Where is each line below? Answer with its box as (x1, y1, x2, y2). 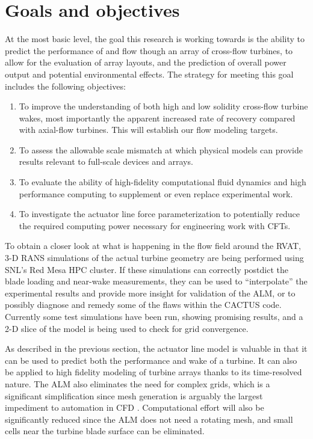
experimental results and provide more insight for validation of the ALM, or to (5, 286, 296, 299)
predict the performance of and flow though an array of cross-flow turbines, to (5, 44, 293, 57)
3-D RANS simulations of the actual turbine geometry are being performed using (5, 251, 304, 264)
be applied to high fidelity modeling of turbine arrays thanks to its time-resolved (5, 366, 302, 378)
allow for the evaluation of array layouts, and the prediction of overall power (5, 56, 287, 69)
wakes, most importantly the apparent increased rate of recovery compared (19, 111, 296, 124)
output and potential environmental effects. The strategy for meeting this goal (5, 67, 294, 80)
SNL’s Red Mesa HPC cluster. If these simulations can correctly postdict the (5, 263, 288, 275)
